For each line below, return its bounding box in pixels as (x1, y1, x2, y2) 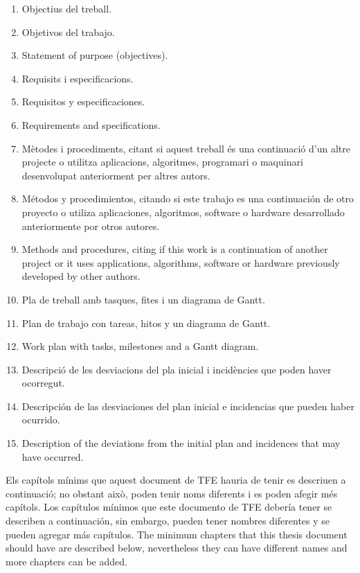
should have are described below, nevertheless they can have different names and (6, 540, 348, 555)
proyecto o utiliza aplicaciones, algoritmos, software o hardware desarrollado (21, 204, 345, 219)
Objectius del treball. (21, 1, 112, 15)
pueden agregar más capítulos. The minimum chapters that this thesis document (6, 527, 348, 541)
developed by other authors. (21, 269, 141, 283)
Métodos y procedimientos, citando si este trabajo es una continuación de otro (21, 191, 354, 206)
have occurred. (21, 449, 84, 464)
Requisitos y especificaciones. (21, 94, 145, 109)
